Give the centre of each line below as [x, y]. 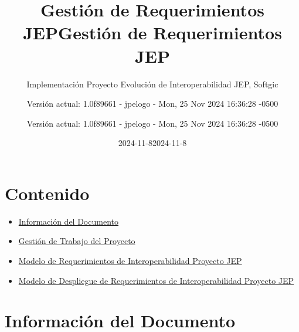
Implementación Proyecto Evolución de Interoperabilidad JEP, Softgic [152, 84]
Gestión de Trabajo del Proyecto [77, 241]
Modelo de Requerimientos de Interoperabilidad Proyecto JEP [130, 260]
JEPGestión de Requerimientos [152, 33]
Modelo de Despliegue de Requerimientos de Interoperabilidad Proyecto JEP [156, 280]
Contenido [47, 193]
